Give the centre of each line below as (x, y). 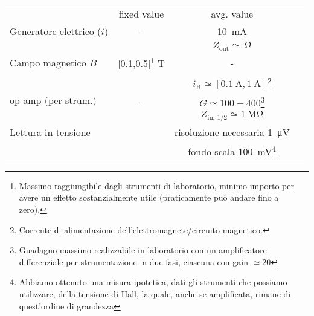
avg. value (232, 14)
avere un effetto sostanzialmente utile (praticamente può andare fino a (149, 197)
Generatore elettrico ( (56, 31)
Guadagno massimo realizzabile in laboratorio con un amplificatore (143, 250)
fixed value (141, 14)
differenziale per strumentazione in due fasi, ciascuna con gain (133, 261)
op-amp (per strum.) (53, 100)
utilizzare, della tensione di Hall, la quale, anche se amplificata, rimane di (155, 294)
